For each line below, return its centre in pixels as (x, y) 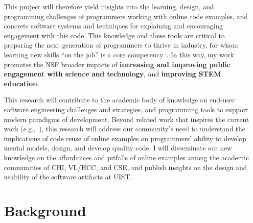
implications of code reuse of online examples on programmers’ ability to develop (125, 138)
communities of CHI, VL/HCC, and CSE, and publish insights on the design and (126, 167)
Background (45, 210)
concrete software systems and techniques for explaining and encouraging (113, 26)
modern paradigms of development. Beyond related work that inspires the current (126, 119)
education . (22, 83)
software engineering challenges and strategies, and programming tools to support (126, 109)
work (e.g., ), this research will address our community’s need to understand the (125, 129)
